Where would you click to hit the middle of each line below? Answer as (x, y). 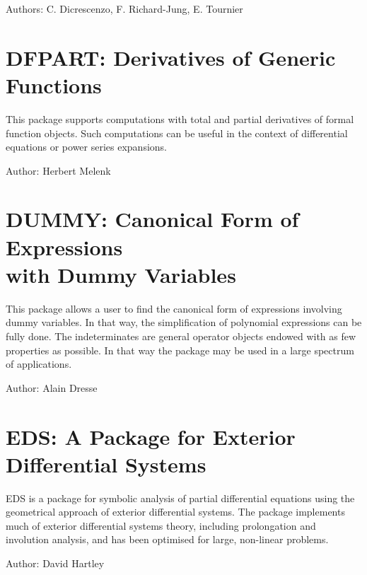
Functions (54, 85)
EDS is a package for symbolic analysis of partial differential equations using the (180, 498)
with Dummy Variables (121, 274)
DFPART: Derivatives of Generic (171, 57)
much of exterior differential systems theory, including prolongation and (161, 525)
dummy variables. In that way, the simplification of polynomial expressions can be (184, 322)
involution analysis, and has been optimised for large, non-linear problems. (167, 539)
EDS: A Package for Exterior (151, 436)
